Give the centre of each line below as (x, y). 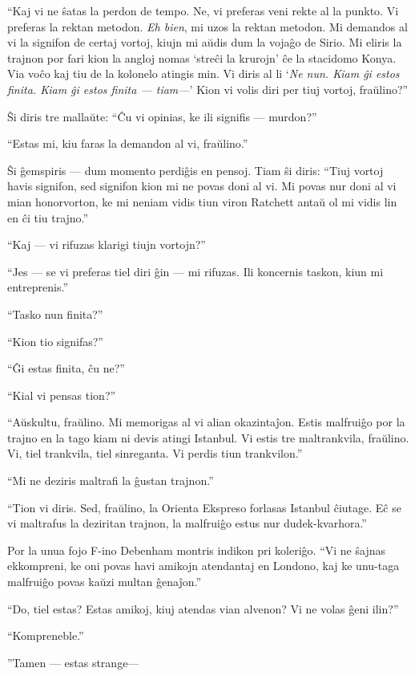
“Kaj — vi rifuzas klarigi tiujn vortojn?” (107, 244)
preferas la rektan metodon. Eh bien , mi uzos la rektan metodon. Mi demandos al (207, 26)
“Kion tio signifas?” (55, 341)
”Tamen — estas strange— (73, 662)
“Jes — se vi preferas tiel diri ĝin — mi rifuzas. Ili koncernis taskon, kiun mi (195, 271)
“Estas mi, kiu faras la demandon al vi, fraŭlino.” (128, 143)
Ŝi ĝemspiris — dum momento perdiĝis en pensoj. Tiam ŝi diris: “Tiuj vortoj (195, 170)
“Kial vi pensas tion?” (62, 395)
